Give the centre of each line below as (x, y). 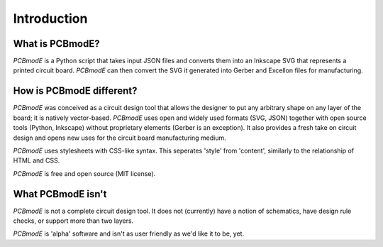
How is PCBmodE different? (75, 91)
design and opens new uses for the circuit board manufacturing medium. (120, 138)
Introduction (50, 18)
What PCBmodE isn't (60, 194)
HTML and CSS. (37, 160)
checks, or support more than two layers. (73, 221)
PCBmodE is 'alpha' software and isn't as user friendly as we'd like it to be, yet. (129, 234)
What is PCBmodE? (56, 44)
